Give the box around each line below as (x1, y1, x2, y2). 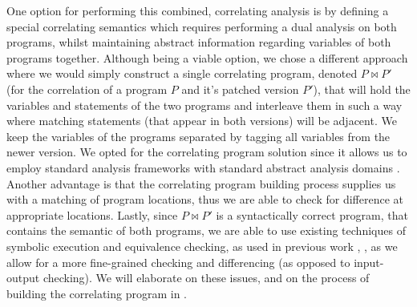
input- (354, 253, 384, 270)
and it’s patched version (181, 80, 299, 97)
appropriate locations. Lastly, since (6, 206, 178, 223)
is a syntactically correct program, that (216, 206, 408, 223)
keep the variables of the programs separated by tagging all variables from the (6, 127, 391, 144)
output (6, 269, 40, 286)
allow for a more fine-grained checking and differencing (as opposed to (6, 253, 350, 270)
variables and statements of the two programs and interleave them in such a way (6, 96, 403, 113)
